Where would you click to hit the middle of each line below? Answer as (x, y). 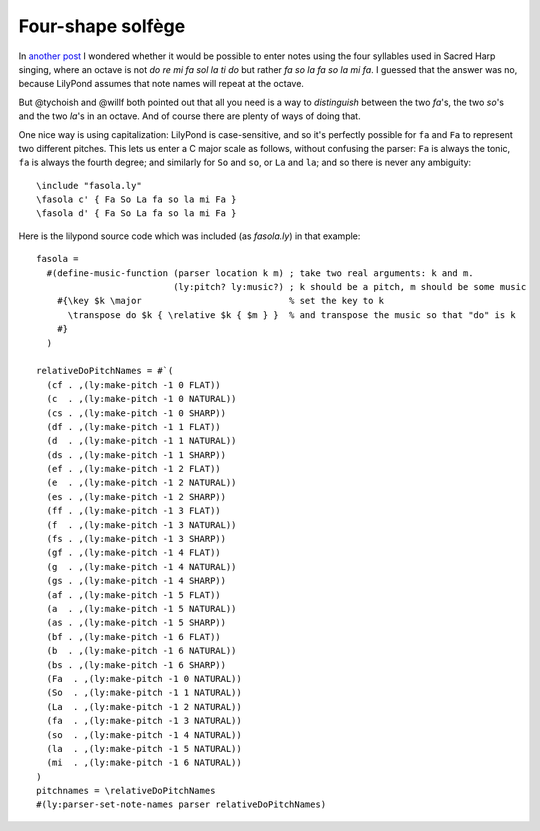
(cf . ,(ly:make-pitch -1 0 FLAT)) (134, 384)
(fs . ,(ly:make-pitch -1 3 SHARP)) (136, 539)
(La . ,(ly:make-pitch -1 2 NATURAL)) (144, 706)
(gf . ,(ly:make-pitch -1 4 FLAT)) (134, 553)
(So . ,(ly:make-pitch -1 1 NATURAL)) (144, 693)
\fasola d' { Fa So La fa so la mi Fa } (136, 213)
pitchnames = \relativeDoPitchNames (126, 791)
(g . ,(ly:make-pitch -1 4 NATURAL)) (141, 566)
